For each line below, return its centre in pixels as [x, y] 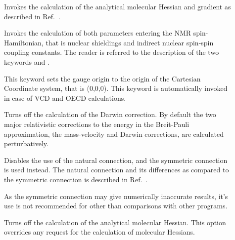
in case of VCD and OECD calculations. [65, 98]
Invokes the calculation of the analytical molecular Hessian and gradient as [117, 6]
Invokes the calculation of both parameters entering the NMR [98, 33]
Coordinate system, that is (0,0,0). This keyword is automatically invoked [116, 88]
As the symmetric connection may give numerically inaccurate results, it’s [116, 196]
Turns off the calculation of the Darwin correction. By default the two [110, 114]
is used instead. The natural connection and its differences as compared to [117, 170]
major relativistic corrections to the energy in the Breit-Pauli [97, 124]
